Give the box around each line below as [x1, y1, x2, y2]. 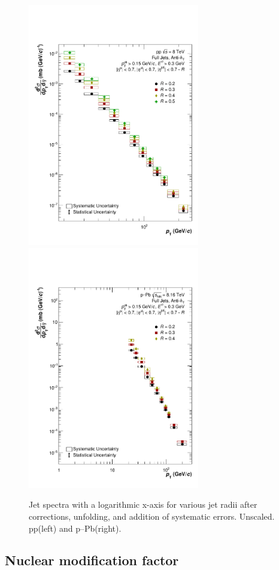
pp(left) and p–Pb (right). [29, 522, 122, 534]
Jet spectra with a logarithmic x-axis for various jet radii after [29, 498, 257, 511]
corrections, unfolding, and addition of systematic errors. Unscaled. [29, 510, 275, 522]
